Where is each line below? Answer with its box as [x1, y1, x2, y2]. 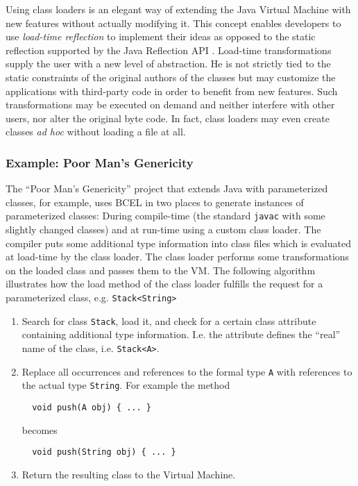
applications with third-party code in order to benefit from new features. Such [6, 83, 338, 98]
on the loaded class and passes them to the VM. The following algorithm [6, 262, 316, 277]
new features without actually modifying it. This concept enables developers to [6, 15, 341, 30]
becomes [22, 422, 58, 437]
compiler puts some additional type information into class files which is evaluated [6, 235, 351, 250]
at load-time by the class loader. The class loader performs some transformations [6, 249, 350, 264]
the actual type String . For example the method [22, 378, 230, 392]
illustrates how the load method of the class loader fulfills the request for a [6, 276, 323, 291]
